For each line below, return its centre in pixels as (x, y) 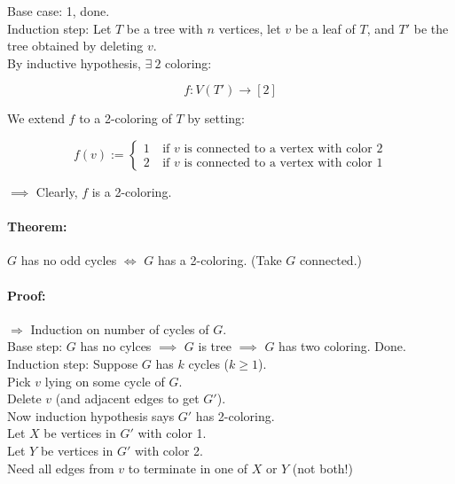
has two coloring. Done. (342, 346)
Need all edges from (61, 468)
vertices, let (250, 28)
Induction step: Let (59, 28)
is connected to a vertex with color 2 (283, 149)
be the (431, 28)
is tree (215, 346)
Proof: (27, 295)
